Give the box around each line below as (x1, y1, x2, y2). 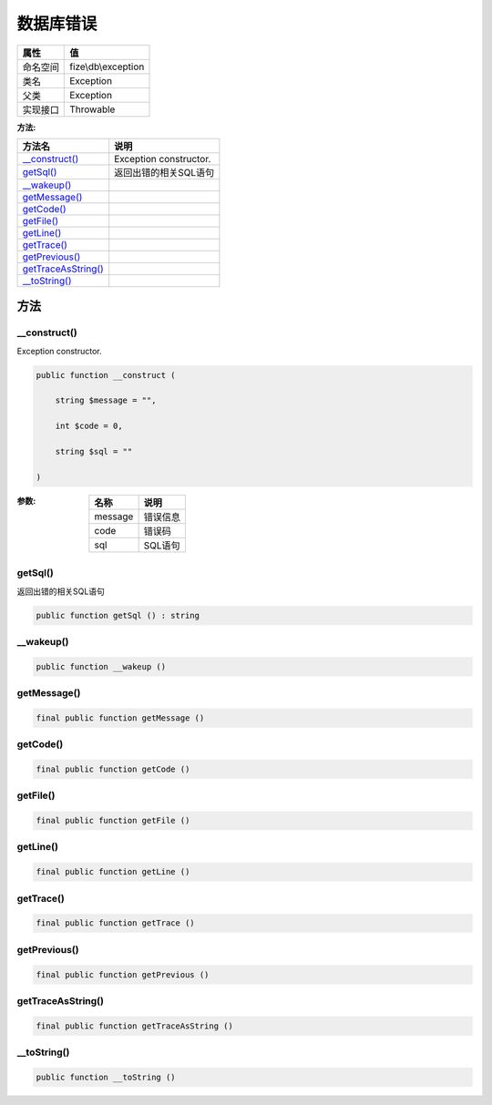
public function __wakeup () (36, 661, 167, 671)
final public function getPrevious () (36, 969, 210, 979)
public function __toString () (36, 1071, 177, 1082)
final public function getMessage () (36, 712, 205, 723)
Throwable (69, 103, 116, 116)
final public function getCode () (36, 763, 190, 774)
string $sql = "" (55, 446, 133, 457)
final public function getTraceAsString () (36, 1020, 234, 1031)
